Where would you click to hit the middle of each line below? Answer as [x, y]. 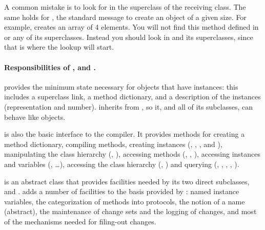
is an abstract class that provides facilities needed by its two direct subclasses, [127, 181]
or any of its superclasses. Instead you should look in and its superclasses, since [129, 37]
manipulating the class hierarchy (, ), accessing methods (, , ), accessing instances [132, 154]
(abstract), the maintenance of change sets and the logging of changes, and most [130, 211]
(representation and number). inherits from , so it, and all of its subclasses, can [128, 106]
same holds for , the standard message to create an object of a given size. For [125, 17]
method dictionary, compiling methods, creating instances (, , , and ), [113, 144]
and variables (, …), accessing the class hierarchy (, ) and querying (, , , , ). [122, 164]
